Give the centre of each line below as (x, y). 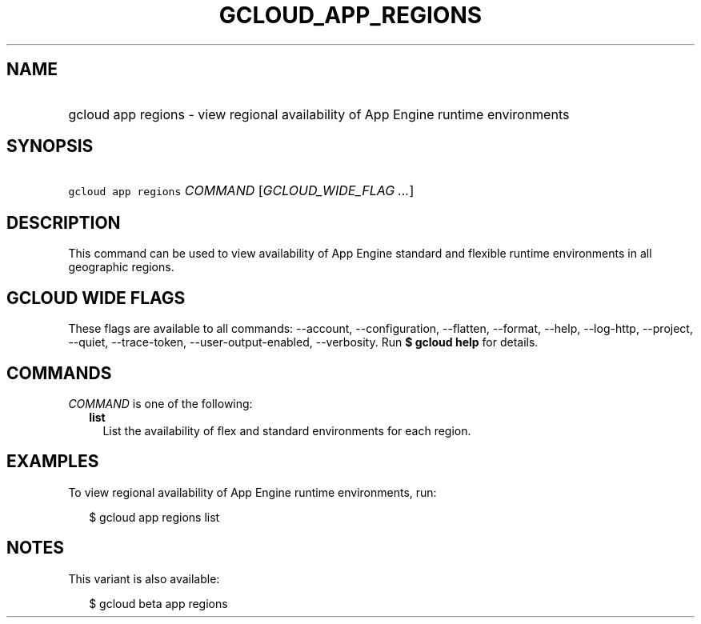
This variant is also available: (144, 578)
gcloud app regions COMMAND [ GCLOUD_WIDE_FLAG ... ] (241, 191)
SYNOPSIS (50, 146)
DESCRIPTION (64, 222)
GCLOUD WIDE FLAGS (96, 298)
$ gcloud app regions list (154, 517)
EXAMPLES (53, 462)
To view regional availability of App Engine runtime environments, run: (252, 492)
